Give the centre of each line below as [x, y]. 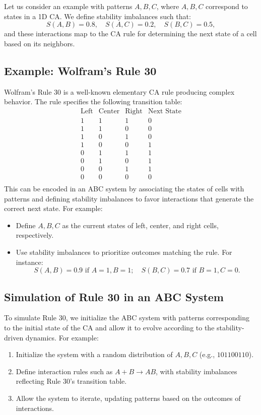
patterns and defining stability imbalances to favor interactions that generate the [129, 198]
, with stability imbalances [197, 371]
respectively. [35, 235]
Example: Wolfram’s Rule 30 [80, 70]
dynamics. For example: [62, 337]
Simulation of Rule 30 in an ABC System [114, 296]
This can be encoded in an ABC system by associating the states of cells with [124, 189]
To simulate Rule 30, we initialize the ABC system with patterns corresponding [127, 318]
